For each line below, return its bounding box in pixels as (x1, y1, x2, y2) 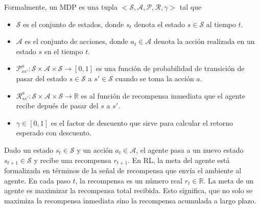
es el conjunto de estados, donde (23, 18, 124, 29)
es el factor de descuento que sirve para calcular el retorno (51, 117, 233, 128)
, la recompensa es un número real (75, 175, 182, 185)
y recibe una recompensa (34, 154, 111, 165)
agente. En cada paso (4, 175, 70, 185)
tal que (179, 2, 202, 12)
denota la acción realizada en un (153, 36, 255, 47)
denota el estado (134, 18, 185, 29)
